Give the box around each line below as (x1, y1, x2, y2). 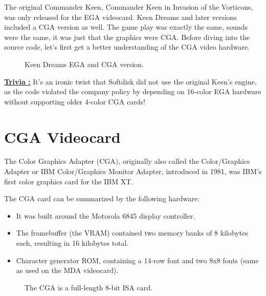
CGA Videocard (4, 126, 121, 147)
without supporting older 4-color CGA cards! (4, 96, 145, 107)
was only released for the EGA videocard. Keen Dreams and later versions (4, 11, 237, 22)
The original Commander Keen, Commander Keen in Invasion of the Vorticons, (4, 2, 253, 12)
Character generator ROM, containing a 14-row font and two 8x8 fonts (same (16, 255, 259, 265)
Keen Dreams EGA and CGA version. (25, 58, 144, 69)
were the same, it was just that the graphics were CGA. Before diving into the (4, 31, 250, 42)
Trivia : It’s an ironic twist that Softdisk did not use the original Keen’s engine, (4, 76, 257, 87)
